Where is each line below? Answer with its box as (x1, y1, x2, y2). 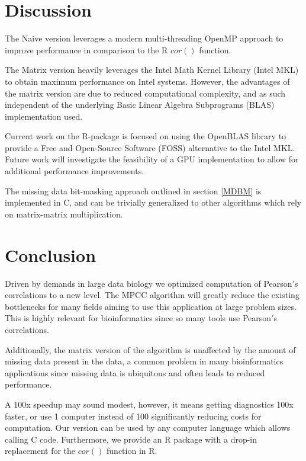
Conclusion (5, 242, 96, 267)
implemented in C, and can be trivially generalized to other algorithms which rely (5, 196, 302, 209)
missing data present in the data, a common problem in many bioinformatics (5, 355, 284, 367)
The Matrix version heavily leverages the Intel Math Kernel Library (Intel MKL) (5, 63, 299, 76)
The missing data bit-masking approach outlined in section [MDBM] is (5, 184, 262, 197)
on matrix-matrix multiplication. (5, 207, 123, 220)
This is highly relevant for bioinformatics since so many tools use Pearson (5, 312, 272, 324)
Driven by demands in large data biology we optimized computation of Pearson (5, 277, 292, 289)
